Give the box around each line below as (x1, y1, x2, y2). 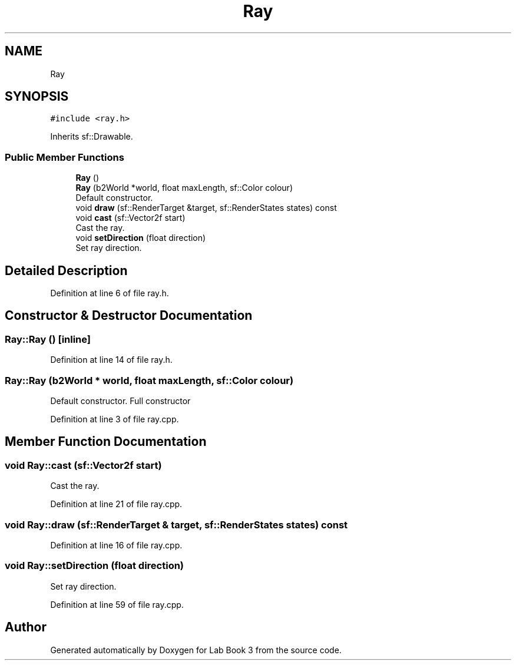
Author (5, 620, 47, 635)
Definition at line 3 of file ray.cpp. (50, 414, 179, 424)
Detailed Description (5, 263, 128, 278)
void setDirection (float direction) (75, 233, 206, 243)
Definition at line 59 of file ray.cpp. (50, 599, 184, 610)
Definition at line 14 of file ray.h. (50, 355, 173, 365)
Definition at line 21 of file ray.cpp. (50, 499, 183, 509)
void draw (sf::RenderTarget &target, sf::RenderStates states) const (75, 203, 337, 213)
